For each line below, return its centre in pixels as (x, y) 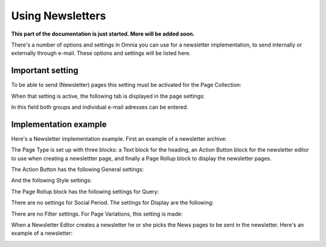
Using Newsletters (59, 16)
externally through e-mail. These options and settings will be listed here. (101, 53)
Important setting (45, 70)
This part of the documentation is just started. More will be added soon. (103, 34)
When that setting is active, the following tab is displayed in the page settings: (108, 96)
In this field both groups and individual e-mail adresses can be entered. (100, 107)
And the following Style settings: (51, 181)
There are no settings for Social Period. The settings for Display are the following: (112, 203)
